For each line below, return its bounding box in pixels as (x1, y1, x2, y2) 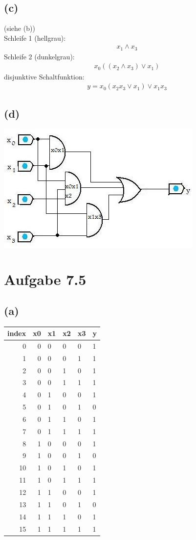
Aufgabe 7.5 (4, 269, 87, 289)
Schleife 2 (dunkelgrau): (4, 51, 75, 61)
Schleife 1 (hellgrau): (4, 32, 66, 43)
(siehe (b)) (4, 23, 35, 33)
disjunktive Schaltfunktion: (4, 71, 85, 81)
